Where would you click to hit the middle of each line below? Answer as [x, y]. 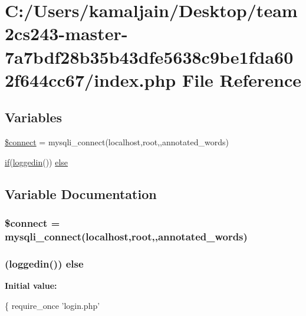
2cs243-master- [66, 33]
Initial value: [31, 286]
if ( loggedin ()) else [37, 162]
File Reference [242, 79]
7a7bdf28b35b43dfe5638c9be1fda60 [149, 56]
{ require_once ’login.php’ [52, 305]
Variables [34, 117]
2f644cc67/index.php [91, 79]
